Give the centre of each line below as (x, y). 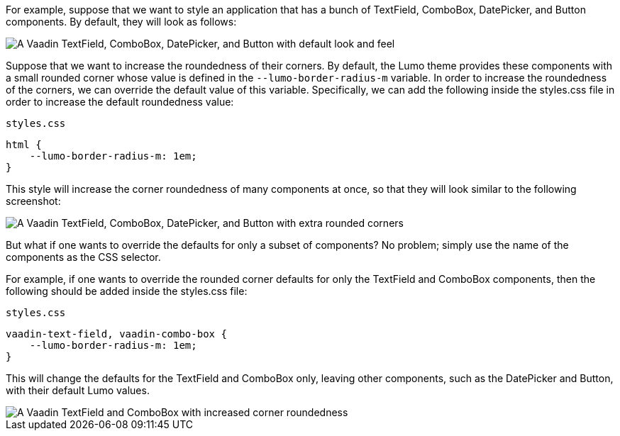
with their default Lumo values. (78, 390)
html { (24, 145)
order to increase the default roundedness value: (120, 102)
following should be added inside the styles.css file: (127, 291)
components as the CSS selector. (83, 257)
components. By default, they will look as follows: (121, 22)
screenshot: (33, 201)
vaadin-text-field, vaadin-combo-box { (116, 334)
